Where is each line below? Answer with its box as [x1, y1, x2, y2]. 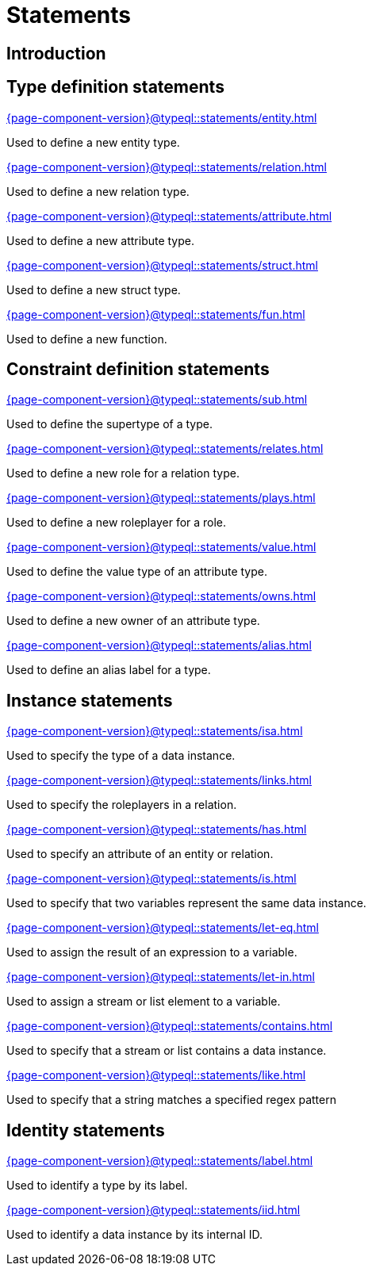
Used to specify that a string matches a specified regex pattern [6, 1093, 336, 1107]
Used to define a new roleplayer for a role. [6, 515, 227, 530]
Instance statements [6, 690, 173, 711]
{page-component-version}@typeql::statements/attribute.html [6, 209, 332, 223]
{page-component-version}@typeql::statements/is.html [6, 872, 297, 886]
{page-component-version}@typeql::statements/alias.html [6, 638, 312, 653]
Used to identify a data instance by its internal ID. [6, 1228, 263, 1242]
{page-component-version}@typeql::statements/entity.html [6, 110, 317, 125]
